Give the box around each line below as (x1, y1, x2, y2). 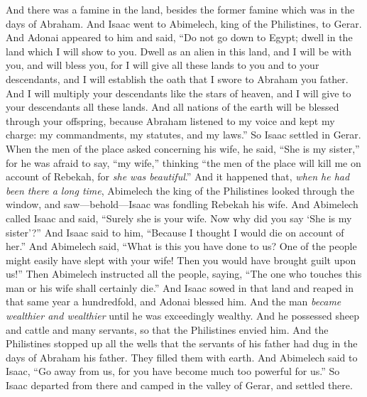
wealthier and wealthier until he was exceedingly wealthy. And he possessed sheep (6, 308, 360, 323)
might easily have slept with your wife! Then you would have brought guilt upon (6, 252, 356, 267)
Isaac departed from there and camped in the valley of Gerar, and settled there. (6, 378, 353, 393)
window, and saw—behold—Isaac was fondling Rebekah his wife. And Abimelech (6, 197, 358, 212)
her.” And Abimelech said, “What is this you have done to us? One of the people (6, 239, 357, 254)
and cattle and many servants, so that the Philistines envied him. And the (6, 322, 329, 337)
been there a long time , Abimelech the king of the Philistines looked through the (6, 183, 354, 197)
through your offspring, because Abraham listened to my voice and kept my (6, 113, 335, 128)
